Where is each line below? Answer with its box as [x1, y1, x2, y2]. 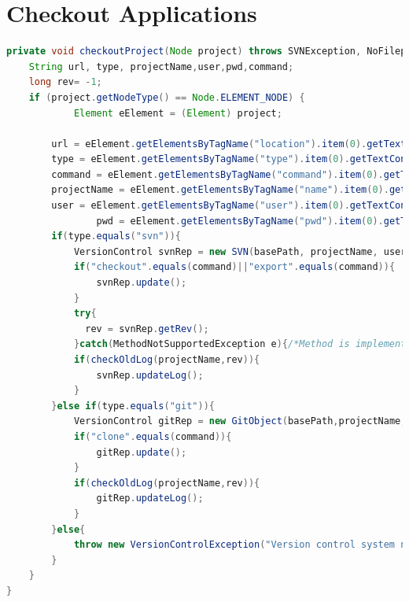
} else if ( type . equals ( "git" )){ [51, 400, 215, 412]
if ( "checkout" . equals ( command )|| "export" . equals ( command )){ [73, 261, 396, 273]
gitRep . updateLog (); [96, 493, 204, 504]
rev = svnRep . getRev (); [85, 323, 209, 334]
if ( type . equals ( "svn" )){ [51, 231, 181, 242]
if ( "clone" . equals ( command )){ [73, 430, 232, 442]
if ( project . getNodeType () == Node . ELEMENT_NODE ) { [28, 91, 305, 103]
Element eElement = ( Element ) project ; [73, 107, 282, 119]
